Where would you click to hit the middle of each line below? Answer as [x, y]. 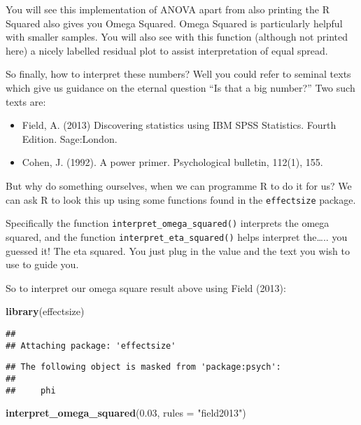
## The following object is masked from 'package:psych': [143, 367]
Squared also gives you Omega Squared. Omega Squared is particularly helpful [174, 23]
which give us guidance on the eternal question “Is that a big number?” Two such [180, 87]
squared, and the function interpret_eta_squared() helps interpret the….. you [177, 236]
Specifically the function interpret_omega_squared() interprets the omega [168, 223]
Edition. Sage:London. [70, 138]
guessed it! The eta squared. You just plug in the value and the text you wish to [178, 250]
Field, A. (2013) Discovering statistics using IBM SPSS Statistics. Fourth [179, 125]
